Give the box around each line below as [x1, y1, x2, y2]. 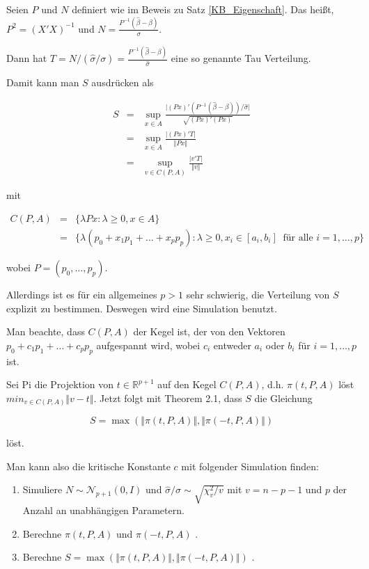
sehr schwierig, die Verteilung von [186, 287, 330, 301]
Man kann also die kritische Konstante [6, 458, 171, 473]
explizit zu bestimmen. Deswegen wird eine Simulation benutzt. [6, 300, 277, 315]
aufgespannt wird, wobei [96, 337, 201, 352]
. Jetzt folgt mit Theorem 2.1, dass [93, 390, 242, 405]
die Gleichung [254, 390, 313, 405]
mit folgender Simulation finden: [181, 458, 319, 473]
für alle [283, 232, 313, 243]
